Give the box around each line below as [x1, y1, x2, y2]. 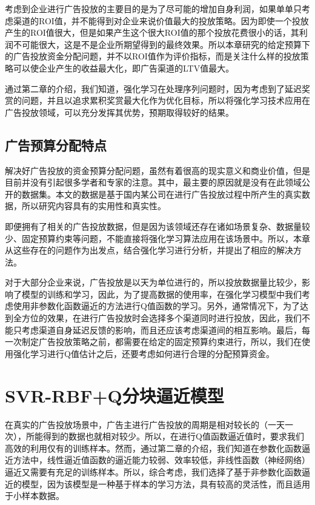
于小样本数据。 [5, 489, 64, 502]
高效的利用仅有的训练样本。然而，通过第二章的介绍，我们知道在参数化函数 [5, 441, 302, 454]
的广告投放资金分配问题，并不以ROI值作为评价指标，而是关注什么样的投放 [5, 50, 300, 62]
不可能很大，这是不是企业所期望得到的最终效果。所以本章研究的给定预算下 [13, 38, 310, 50]
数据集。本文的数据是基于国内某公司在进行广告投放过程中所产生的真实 [21, 187, 302, 200]
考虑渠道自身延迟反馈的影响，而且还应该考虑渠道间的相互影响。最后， [21, 323, 302, 336]
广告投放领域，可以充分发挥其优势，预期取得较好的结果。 [5, 105, 234, 118]
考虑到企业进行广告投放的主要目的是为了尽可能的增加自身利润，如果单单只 [5, 2, 302, 15]
